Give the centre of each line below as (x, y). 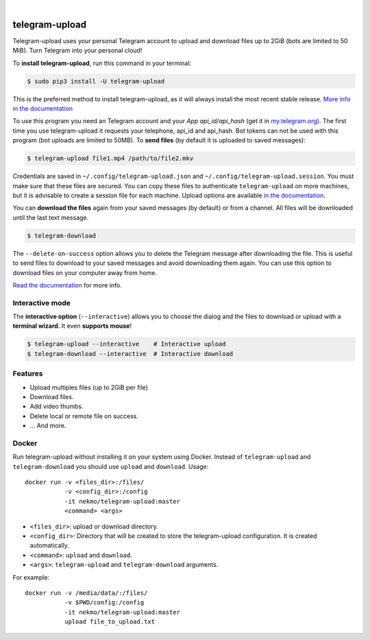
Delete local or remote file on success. (84, 416)
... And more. (48, 426)
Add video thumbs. (57, 407)
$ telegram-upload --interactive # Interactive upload (126, 344)
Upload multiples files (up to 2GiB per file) (89, 387)
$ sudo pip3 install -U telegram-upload (96, 81)
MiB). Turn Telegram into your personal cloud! (77, 51)
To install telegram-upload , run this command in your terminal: (102, 63)
